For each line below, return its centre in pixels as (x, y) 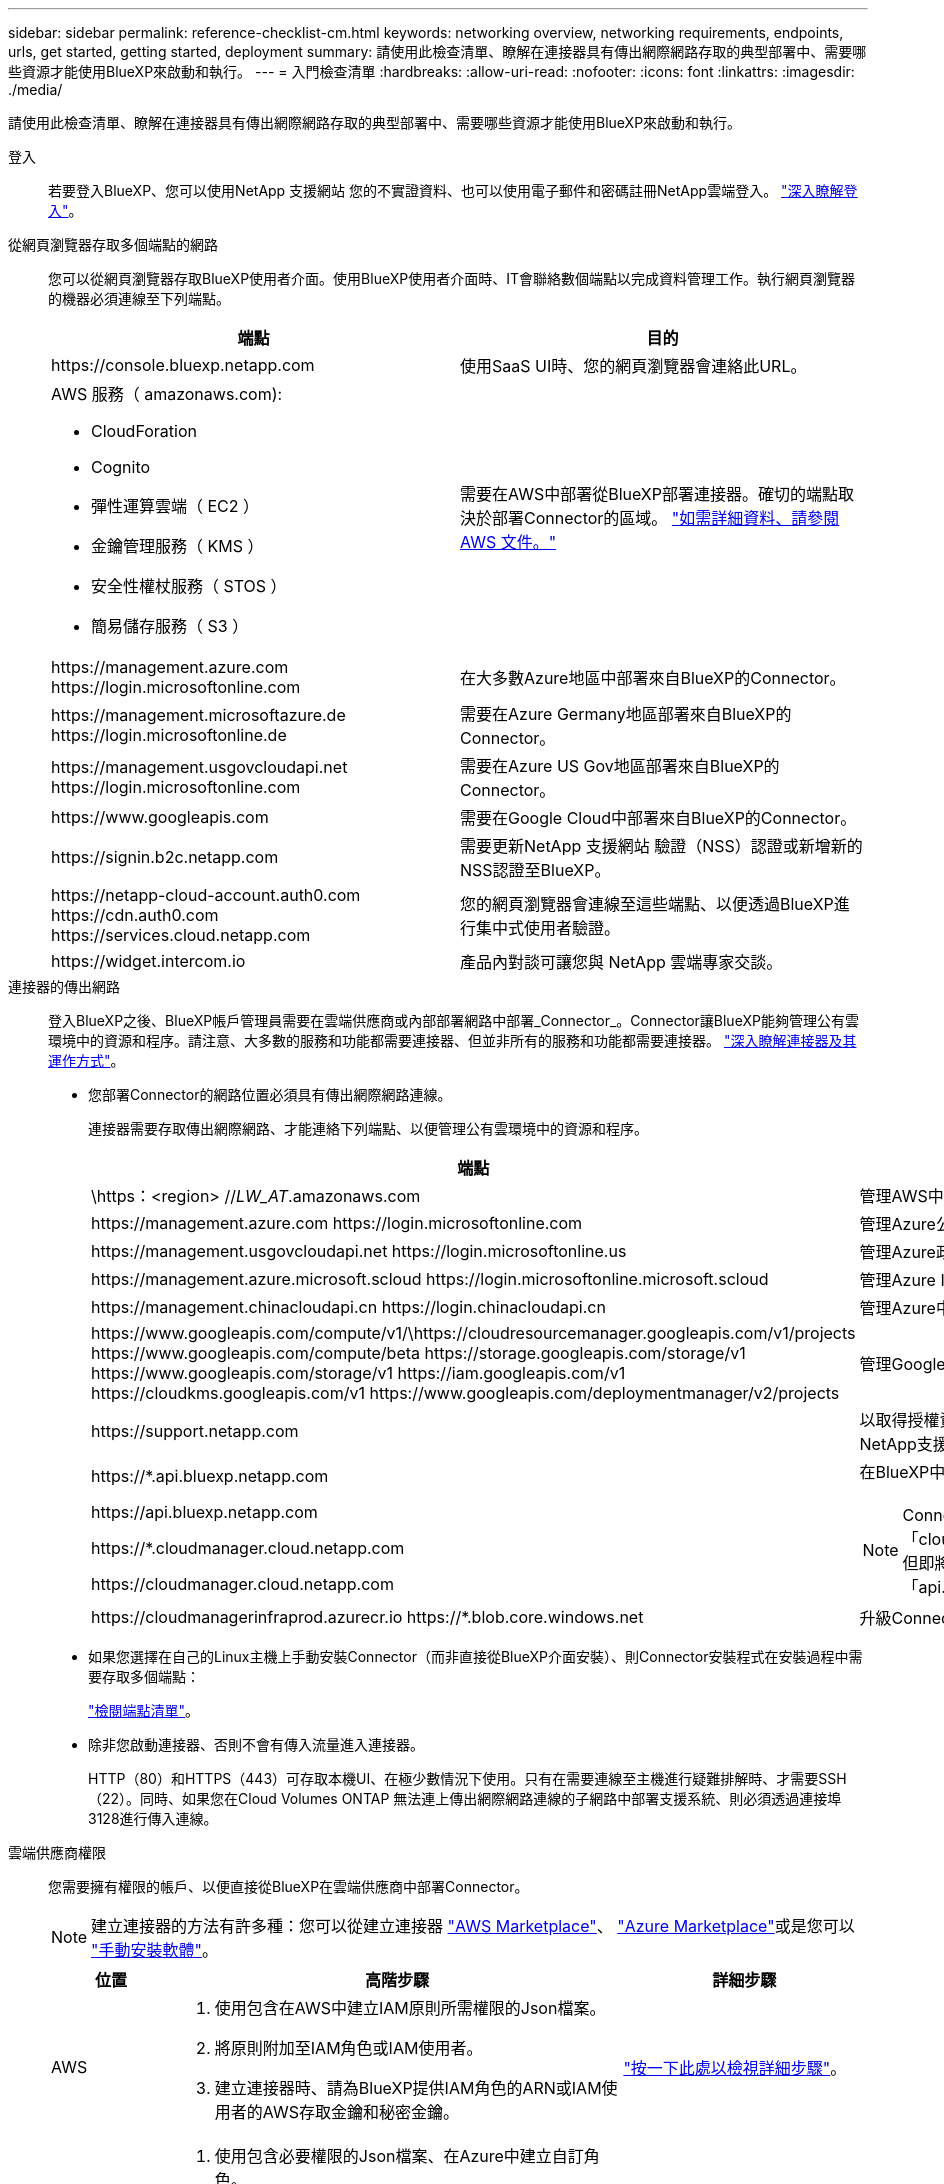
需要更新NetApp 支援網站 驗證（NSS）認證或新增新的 (661, 846)
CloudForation (144, 431)
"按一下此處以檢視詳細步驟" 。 (735, 2068)
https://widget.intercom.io (148, 961)
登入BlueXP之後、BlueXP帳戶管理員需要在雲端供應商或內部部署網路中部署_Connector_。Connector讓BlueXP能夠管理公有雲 (453, 1020)
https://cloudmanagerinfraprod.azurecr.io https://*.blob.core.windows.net (367, 1617)
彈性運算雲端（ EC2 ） (175, 506)
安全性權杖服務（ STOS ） (189, 586)
